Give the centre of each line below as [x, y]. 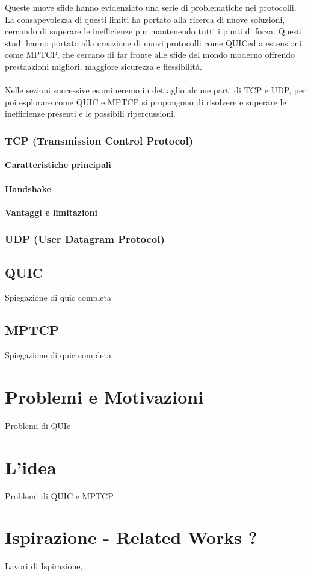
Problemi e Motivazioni [104, 396]
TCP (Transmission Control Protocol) [99, 140]
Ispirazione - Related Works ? [131, 537]
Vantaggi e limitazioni [51, 212]
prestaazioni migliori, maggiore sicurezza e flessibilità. [103, 66]
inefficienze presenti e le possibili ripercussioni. [90, 114]
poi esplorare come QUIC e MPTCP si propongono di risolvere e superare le [146, 102]
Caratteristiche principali [58, 165]
